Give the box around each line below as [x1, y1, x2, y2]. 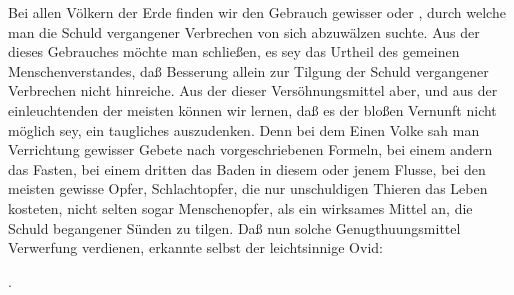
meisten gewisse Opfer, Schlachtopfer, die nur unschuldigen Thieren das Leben [8, 178, 488, 199]
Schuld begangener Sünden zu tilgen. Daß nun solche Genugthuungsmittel [8, 217, 461, 238]
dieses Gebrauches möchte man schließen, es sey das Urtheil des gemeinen [8, 41, 460, 62]
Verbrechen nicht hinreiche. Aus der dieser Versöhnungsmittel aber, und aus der [8, 80, 498, 101]
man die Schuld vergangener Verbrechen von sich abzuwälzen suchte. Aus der [8, 21, 480, 42]
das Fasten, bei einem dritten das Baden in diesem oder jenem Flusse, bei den [8, 158, 486, 179]
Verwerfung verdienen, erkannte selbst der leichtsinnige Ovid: [8, 237, 383, 258]
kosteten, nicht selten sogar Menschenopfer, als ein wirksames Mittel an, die [8, 197, 473, 218]
